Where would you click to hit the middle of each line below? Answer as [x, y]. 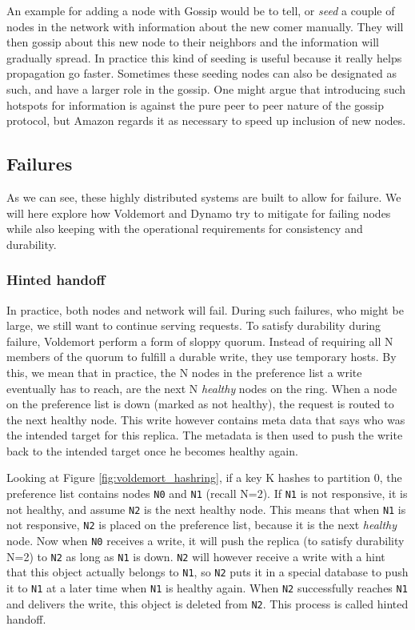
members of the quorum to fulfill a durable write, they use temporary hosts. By [202, 357]
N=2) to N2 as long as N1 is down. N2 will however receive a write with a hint [196, 556]
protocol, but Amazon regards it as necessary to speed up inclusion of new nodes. [206, 120]
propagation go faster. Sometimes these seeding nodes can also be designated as [202, 73]
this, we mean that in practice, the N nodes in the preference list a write [184, 372]
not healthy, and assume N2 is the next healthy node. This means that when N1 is [206, 509]
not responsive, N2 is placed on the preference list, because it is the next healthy [202, 525]
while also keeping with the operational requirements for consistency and [185, 229]
